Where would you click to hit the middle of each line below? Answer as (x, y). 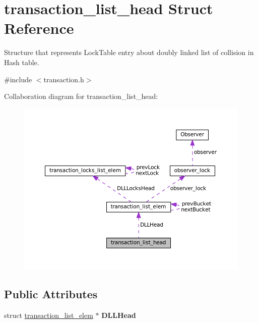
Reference (39, 28)
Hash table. (22, 62)
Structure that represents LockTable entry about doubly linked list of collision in (129, 52)
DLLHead (119, 315)
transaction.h (64, 79)
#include (18, 79)
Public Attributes (51, 294)
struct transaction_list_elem (49, 315)
